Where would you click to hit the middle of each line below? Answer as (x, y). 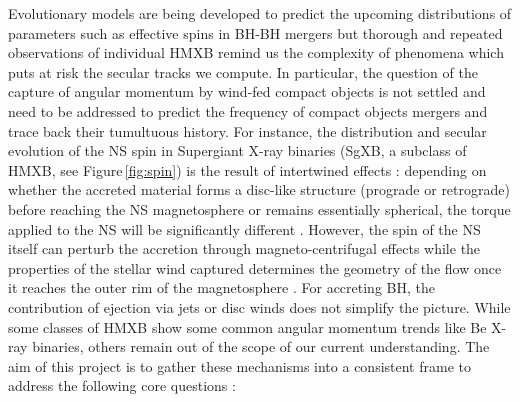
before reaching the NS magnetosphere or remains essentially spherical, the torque (259, 208)
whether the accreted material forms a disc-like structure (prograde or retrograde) (259, 189)
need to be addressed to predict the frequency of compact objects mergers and (248, 110)
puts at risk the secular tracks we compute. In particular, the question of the (243, 71)
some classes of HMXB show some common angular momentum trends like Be (247, 326)
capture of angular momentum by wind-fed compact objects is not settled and (247, 91)
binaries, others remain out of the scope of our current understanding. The (261, 346)
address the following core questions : (122, 385)
